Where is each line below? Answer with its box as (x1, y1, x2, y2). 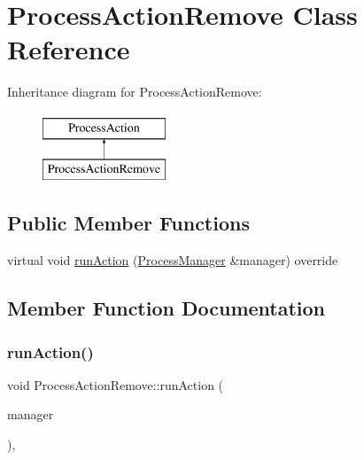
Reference (7, 31, 130, 67)
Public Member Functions (7, 209, 250, 237)
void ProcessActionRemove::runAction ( (7, 375, 224, 394)
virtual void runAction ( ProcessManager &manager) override (7, 251, 338, 269)
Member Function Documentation (7, 294, 326, 322)
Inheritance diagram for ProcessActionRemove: (7, 82, 262, 101)
